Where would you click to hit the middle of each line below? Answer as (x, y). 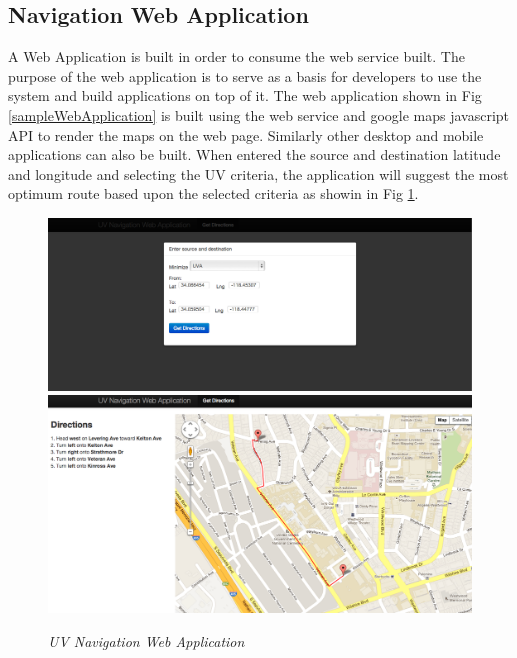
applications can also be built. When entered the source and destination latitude (254, 154)
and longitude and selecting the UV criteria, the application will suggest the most (258, 173)
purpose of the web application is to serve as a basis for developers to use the (245, 75)
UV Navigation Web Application (146, 641)
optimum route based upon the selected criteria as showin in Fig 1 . (213, 193)
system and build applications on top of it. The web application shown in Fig (245, 95)
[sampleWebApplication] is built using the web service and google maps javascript (259, 114)
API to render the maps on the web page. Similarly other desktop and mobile (246, 134)
